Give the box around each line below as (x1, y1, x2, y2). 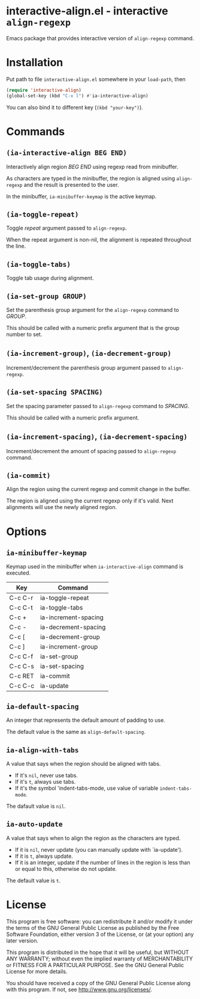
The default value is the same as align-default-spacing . (6, 729, 146, 736)
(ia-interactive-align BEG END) (6, 148, 128, 157)
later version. (6, 936, 39, 944)
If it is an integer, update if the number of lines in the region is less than (14, 858, 190, 866)
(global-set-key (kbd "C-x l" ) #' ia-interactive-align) (6, 93, 149, 99)
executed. (6, 569, 31, 576)
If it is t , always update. (14, 852, 73, 860)
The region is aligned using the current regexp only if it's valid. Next (6, 497, 174, 504)
